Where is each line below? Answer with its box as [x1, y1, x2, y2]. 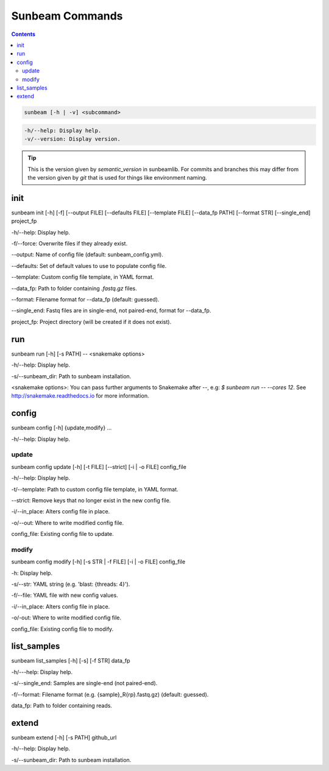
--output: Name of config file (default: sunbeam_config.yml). [11, 251, 164, 258]
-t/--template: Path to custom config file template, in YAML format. [11, 485, 179, 493]
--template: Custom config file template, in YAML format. [11, 273, 154, 281]
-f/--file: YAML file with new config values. [11, 591, 118, 599]
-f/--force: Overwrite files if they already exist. [11, 240, 128, 247]
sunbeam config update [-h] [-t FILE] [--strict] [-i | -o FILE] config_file [11, 463, 187, 470]
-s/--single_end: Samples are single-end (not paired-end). [11, 680, 158, 687]
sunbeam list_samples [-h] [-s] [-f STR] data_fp [11, 657, 130, 664]
